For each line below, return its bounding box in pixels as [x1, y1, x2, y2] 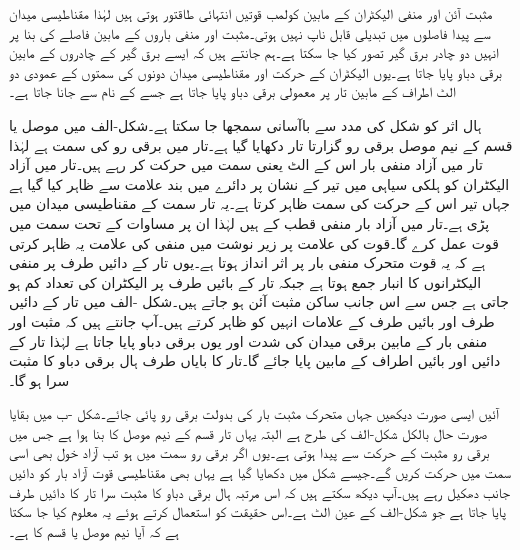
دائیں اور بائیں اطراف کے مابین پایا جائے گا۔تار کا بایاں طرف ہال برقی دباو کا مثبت [9, 350, 501, 371]
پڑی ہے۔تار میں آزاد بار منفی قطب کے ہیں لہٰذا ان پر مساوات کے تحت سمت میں [9, 212, 490, 233]
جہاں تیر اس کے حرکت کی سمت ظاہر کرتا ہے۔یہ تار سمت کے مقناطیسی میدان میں [9, 193, 510, 214]
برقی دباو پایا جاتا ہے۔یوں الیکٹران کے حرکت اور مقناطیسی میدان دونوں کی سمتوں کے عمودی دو [9, 61, 503, 82]
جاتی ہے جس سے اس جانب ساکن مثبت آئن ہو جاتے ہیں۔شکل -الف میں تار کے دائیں [9, 291, 509, 312]
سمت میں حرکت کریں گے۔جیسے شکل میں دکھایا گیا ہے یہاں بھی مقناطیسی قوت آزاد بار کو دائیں [9, 462, 511, 483]
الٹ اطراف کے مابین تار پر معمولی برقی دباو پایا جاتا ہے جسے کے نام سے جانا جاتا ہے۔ [9, 81, 456, 102]
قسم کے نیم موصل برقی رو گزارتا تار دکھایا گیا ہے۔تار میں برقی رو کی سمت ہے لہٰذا [9, 134, 513, 155]
